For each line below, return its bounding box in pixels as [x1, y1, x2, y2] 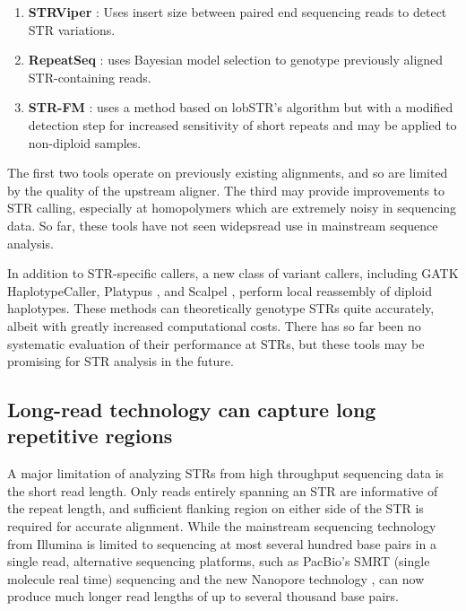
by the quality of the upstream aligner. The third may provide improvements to [7, 180, 445, 199]
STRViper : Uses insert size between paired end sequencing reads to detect [28, 3, 447, 21]
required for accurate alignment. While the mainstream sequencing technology [7, 517, 436, 536]
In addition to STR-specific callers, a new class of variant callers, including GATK [7, 264, 459, 283]
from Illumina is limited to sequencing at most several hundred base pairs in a [7, 534, 436, 553]
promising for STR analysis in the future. [7, 352, 234, 371]
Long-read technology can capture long [7, 396, 376, 423]
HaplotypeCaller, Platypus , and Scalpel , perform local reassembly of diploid [7, 281, 432, 300]
